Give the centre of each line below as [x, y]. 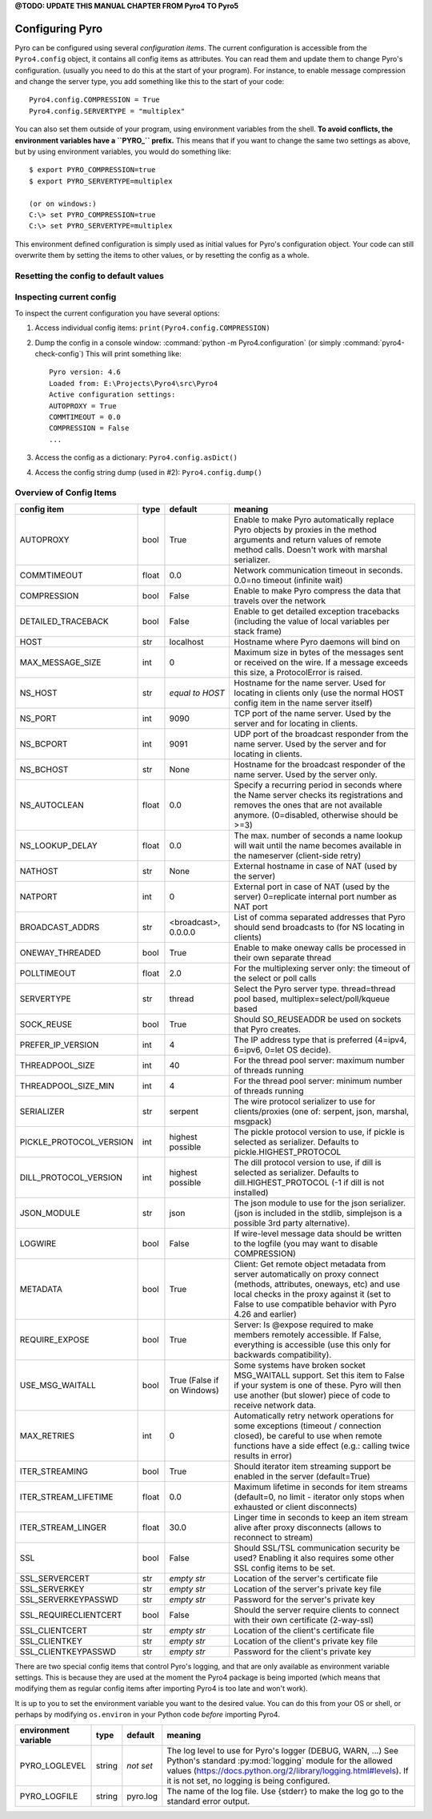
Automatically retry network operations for [314, 1415]
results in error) [263, 1455]
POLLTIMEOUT [48, 973]
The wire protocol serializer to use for [305, 1101]
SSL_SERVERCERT [55, 1578]
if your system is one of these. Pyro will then [318, 1385]
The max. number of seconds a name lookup [318, 835]
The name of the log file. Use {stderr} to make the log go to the [285, 1791]
